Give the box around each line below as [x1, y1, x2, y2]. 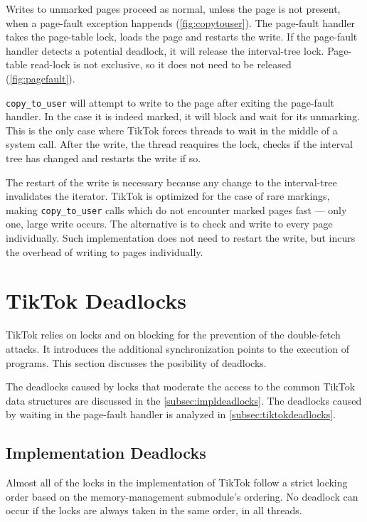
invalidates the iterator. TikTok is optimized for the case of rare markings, [6, 188, 330, 203]
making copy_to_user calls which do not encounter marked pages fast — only [6, 202, 347, 217]
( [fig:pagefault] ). [6, 70, 75, 85]
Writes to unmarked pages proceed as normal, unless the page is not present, [6, 1, 341, 16]
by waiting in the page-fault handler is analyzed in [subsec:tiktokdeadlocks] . [6, 407, 336, 422]
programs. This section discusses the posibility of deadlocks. [6, 355, 267, 370]
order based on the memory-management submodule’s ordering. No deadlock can [6, 489, 358, 504]
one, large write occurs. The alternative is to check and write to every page [6, 216, 333, 231]
